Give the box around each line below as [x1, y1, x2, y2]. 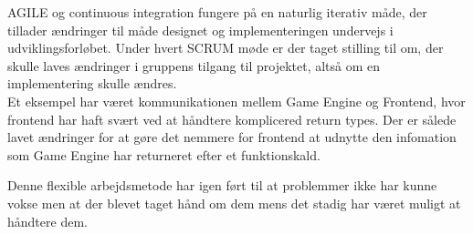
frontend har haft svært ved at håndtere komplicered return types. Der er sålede [7, 109, 457, 128]
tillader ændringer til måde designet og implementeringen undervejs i [7, 20, 394, 39]
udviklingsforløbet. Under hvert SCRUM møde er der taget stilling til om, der [7, 38, 444, 57]
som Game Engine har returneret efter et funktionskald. [7, 145, 321, 164]
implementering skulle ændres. [7, 74, 177, 93]
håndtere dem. [7, 211, 88, 230]
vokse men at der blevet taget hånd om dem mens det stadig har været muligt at [7, 193, 461, 212]
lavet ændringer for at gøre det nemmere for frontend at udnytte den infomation [7, 127, 457, 147]
